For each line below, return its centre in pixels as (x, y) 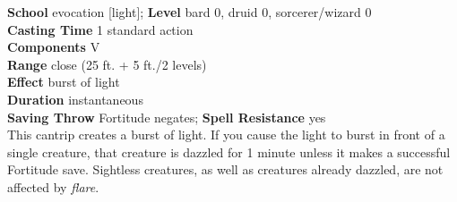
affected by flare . (53, 186)
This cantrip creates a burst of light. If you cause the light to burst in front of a (226, 135)
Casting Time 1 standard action (100, 29)
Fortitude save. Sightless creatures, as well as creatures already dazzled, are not (225, 169)
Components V (54, 47)
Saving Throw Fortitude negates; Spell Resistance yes (167, 117)
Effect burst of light (64, 82)
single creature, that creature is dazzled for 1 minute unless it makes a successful (229, 151)
